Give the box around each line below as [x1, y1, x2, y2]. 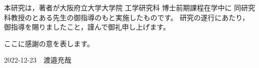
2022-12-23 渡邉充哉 [4, 55, 72, 65]
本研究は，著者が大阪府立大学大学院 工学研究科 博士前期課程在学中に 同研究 [4, 2, 255, 12]
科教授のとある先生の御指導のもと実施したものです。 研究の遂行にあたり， [4, 12, 249, 22]
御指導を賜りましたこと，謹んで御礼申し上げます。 [4, 22, 170, 32]
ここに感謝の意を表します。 [4, 38, 94, 48]
